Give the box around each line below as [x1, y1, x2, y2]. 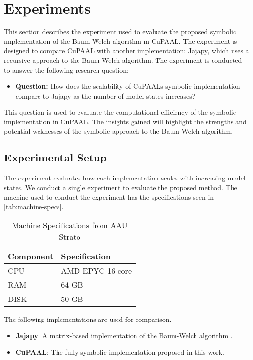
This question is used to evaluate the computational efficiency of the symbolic [4, 107, 236, 117]
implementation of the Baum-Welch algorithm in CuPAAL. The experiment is [4, 36, 237, 46]
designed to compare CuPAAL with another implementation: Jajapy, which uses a [4, 45, 249, 56]
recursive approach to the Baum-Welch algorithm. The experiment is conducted [4, 55, 242, 65]
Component [8, 250, 54, 261]
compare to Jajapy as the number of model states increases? [15, 90, 195, 100]
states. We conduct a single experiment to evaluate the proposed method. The [4, 182, 237, 192]
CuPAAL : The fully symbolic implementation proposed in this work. [15, 346, 225, 357]
